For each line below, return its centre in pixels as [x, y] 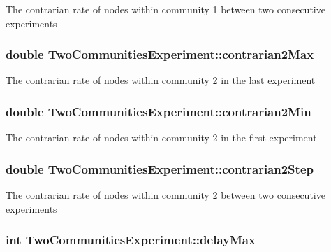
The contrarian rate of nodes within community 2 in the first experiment [161, 138]
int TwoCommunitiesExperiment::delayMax [131, 240]
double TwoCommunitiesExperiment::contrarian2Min [159, 111]
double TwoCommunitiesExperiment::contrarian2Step [160, 168]
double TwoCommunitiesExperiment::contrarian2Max [160, 54]
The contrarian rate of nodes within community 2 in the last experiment [161, 80]
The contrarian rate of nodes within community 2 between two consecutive [165, 195]
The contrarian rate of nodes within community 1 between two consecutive [165, 9]
